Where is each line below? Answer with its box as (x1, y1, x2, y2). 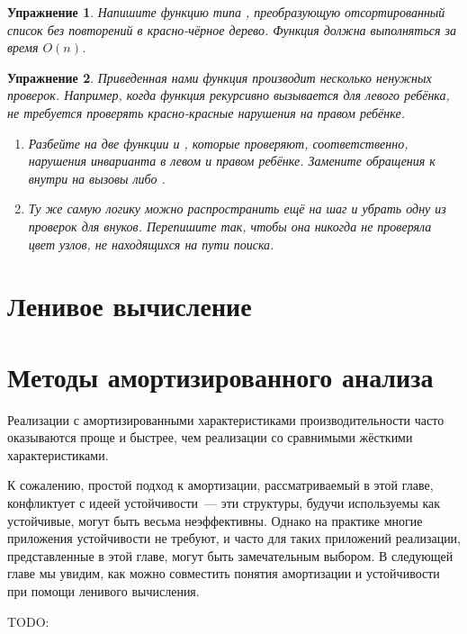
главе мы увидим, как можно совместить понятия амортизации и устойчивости (7, 564, 440, 583)
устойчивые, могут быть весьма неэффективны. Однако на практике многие (7, 511, 423, 530)
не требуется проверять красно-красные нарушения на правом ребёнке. (7, 103, 405, 122)
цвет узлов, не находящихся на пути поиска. (28, 234, 274, 253)
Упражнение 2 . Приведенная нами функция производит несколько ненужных (7, 68, 432, 86)
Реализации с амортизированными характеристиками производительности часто (7, 410, 445, 429)
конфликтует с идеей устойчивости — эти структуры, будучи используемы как (7, 494, 441, 512)
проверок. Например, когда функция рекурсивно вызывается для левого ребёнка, (7, 86, 450, 104)
